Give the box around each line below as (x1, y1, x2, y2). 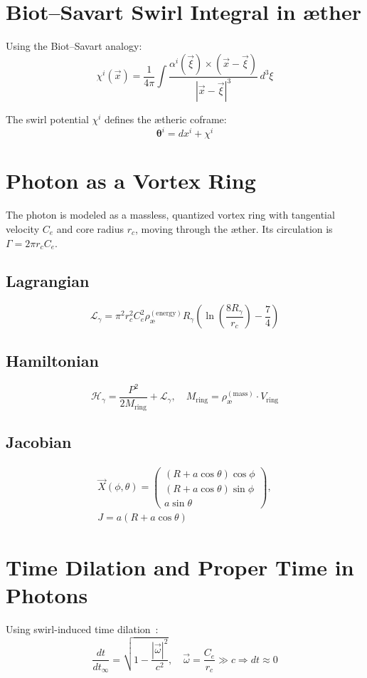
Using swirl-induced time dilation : (6, 622, 159, 637)
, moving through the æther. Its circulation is (135, 221, 333, 236)
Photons (6, 580, 88, 610)
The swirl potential (6, 112, 89, 127)
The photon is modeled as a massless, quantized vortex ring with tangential (6, 207, 335, 222)
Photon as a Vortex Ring (6, 166, 256, 195)
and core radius (56, 221, 124, 236)
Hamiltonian (6, 349, 99, 371)
